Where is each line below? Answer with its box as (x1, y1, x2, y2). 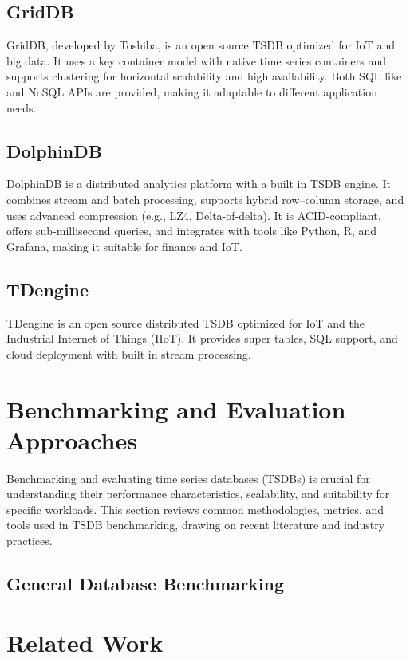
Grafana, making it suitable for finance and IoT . (6, 237, 242, 254)
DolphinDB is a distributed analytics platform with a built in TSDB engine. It (6, 175, 392, 192)
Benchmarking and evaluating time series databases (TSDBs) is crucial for (6, 469, 370, 486)
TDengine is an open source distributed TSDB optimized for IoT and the (6, 314, 365, 331)
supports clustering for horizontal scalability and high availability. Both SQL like (6, 68, 402, 84)
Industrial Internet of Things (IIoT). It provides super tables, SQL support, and (6, 330, 398, 347)
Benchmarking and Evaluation (6, 392, 346, 425)
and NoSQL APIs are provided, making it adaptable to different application (6, 83, 377, 100)
